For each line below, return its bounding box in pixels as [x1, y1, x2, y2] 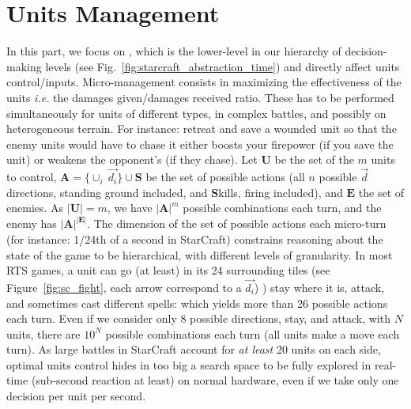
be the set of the [274, 151, 354, 168]
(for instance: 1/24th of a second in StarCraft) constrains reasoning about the [6, 230, 383, 247]
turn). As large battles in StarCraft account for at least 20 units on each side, [6, 341, 381, 358]
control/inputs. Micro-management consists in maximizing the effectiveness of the [6, 74, 402, 90]
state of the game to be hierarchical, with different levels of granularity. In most [6, 246, 393, 263]
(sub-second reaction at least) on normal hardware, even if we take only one [31, 372, 399, 388]
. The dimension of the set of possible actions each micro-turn [87, 215, 386, 232]
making [6, 58, 42, 74]
